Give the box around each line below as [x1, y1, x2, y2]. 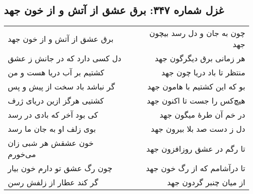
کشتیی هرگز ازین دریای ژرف [8, 95, 104, 106]
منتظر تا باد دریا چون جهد [161, 67, 245, 78]
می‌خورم [8, 148, 36, 160]
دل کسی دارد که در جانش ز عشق [8, 53, 122, 64]
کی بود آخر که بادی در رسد [8, 109, 98, 121]
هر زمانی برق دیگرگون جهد [155, 53, 245, 64]
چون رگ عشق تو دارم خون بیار [8, 162, 112, 174]
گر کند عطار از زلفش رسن [8, 176, 98, 188]
